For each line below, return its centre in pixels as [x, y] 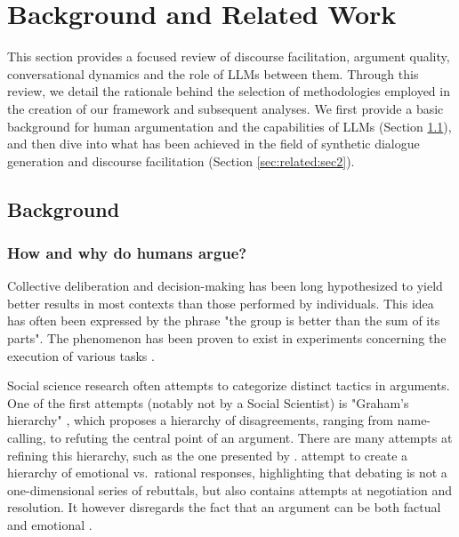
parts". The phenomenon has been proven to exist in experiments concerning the [227, 338]
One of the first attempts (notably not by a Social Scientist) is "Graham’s [208, 402]
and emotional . [50, 525]
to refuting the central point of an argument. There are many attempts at [251, 438]
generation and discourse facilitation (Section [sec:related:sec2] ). [181, 160]
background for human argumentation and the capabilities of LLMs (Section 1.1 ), [229, 126]
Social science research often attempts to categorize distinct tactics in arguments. [229, 385]
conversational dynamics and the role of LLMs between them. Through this [213, 73]
